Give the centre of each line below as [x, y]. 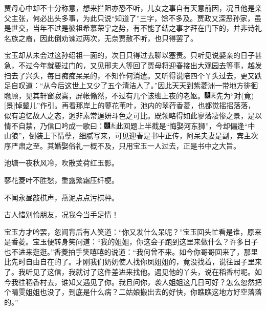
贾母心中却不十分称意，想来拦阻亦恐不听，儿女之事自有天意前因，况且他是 [129, 8]
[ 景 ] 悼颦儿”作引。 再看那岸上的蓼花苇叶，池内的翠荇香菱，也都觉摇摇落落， [130, 105]
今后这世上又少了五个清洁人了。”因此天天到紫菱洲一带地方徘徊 [154, 85]
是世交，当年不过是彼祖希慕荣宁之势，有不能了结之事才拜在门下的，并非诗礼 [133, 28]
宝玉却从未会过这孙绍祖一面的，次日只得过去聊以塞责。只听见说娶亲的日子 [129, 55]
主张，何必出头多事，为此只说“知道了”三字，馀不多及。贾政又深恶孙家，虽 [136, 18]
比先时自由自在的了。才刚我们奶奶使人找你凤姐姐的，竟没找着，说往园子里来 [133, 262]
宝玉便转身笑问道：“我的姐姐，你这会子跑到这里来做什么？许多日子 [145, 242]
